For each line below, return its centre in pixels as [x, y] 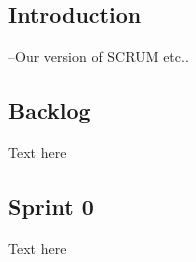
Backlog [49, 110]
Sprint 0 [51, 205]
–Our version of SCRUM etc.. [98, 56]
